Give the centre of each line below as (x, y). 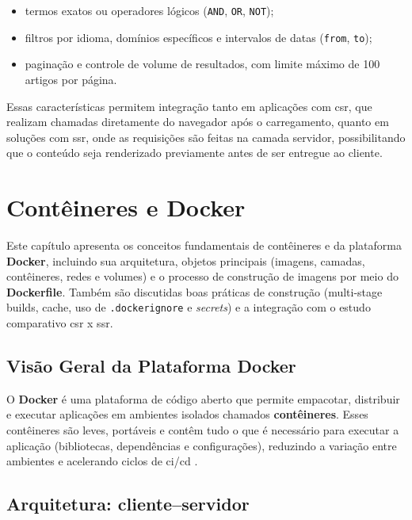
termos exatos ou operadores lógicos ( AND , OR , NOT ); (149, 10)
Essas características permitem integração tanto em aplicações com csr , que (189, 106)
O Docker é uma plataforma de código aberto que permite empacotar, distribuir (203, 398)
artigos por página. (71, 79)
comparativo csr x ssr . (60, 323)
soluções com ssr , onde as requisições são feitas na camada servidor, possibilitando (206, 137)
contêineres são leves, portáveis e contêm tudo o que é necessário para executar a (203, 430)
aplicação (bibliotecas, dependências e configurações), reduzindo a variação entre (202, 445)
